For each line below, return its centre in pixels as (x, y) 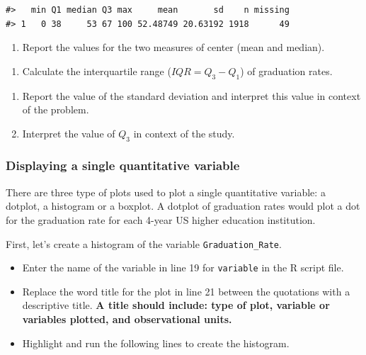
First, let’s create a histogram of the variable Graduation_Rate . (144, 243)
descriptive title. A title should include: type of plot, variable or (176, 305)
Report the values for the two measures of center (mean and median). (173, 47)
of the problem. (56, 109)
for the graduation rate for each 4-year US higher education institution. (161, 219)
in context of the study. (184, 133)
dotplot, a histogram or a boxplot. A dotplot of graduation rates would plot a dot (183, 206)
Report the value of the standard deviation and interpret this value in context (191, 95)
